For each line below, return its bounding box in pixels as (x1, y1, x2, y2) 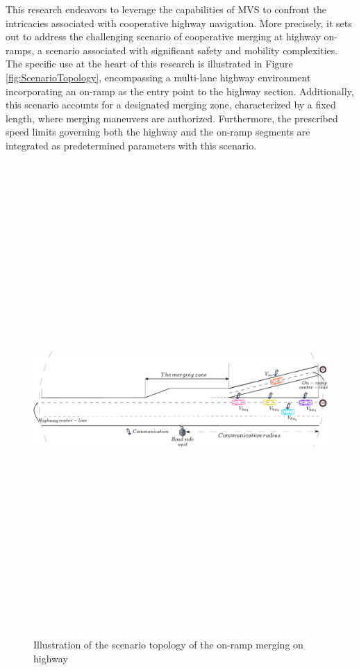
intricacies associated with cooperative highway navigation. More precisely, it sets (6, 15, 352, 30)
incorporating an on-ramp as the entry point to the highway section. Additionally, (6, 83, 354, 98)
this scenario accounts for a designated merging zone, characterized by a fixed (6, 97, 336, 112)
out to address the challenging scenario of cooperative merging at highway (6, 29, 321, 44)
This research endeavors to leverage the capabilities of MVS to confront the (6, 2, 327, 16)
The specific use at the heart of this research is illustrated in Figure (6, 56, 293, 71)
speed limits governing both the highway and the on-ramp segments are (6, 124, 310, 139)
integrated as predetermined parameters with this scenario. (6, 138, 257, 152)
